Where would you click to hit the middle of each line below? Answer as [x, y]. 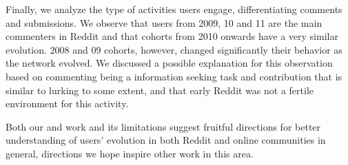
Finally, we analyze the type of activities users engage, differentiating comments [174, 9]
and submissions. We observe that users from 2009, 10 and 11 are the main [164, 22]
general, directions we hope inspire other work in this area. [130, 153]
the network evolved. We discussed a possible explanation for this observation [169, 63]
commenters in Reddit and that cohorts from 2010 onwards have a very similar [172, 36]
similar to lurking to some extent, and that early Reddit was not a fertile [160, 90]
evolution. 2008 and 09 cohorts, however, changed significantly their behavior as [174, 49]
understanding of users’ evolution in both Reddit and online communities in [166, 140]
